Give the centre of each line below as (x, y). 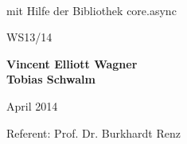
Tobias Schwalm (51, 79)
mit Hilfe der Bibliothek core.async (92, 10)
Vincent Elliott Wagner (72, 63)
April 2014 (32, 105)
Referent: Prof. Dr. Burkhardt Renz (93, 132)
